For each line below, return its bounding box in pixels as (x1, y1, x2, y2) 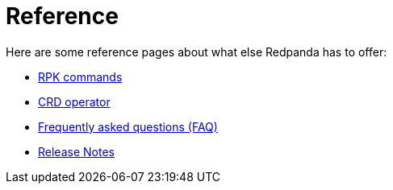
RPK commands (38, 69, 123, 84)
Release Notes (38, 144, 115, 159)
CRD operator (38, 94, 111, 109)
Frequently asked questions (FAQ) (38, 119, 218, 134)
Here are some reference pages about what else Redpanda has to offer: (6, 44, 387, 59)
